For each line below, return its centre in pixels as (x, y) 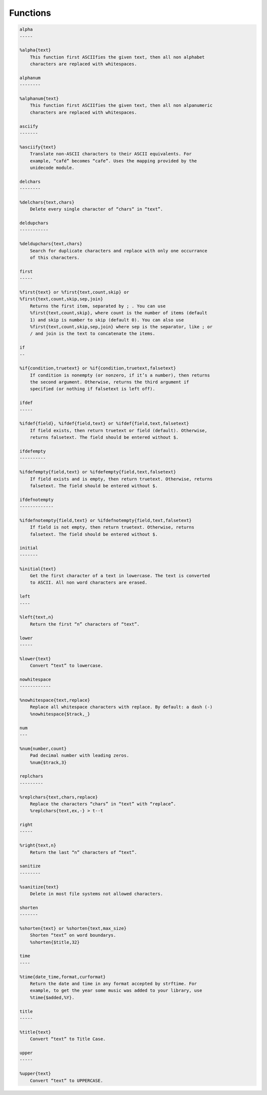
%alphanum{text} (39, 99)
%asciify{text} (38, 147)
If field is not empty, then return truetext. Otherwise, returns (112, 527)
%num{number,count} (43, 748)
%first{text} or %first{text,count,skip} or (74, 292)
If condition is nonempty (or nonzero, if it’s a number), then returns (120, 375)
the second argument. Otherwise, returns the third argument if (110, 382)
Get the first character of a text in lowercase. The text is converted (120, 576)
